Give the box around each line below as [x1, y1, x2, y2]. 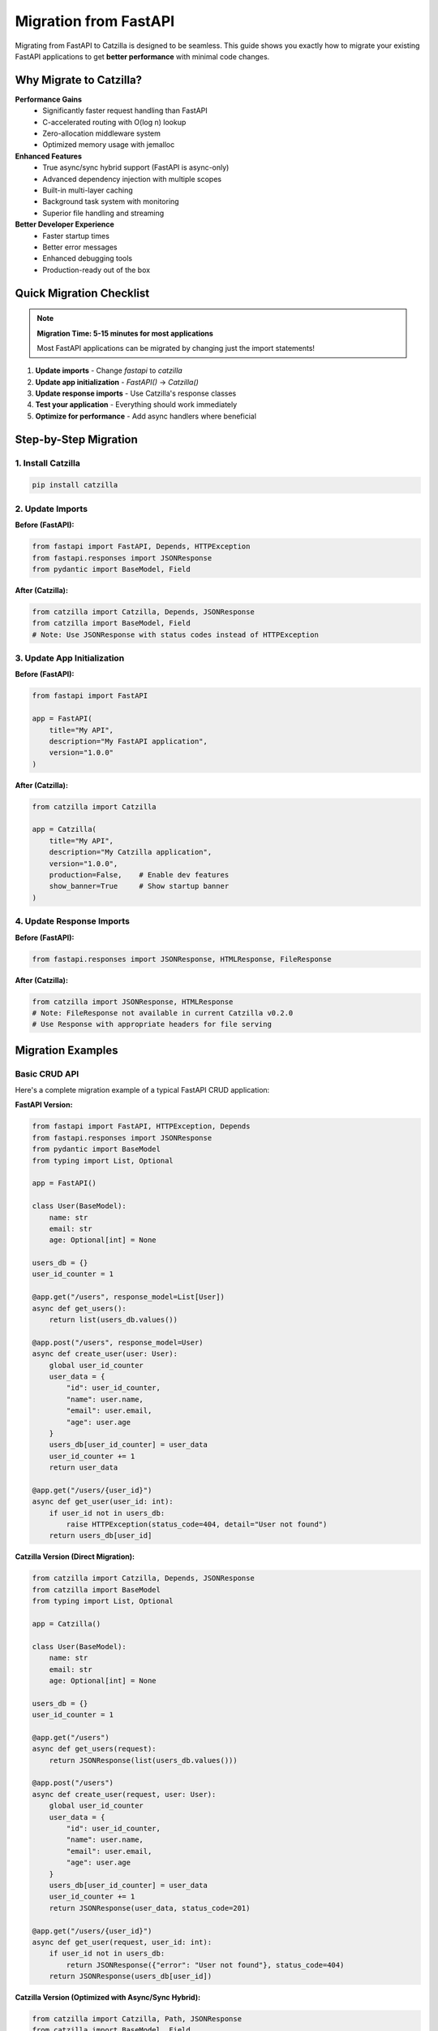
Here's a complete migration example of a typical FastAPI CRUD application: [15, 1085, 270, 1095]
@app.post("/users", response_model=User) [32, 1337, 204, 1347]
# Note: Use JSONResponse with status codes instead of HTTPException [32, 630, 320, 639]
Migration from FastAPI [15, 12, 175, 30]
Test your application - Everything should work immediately [35, 400, 238, 409]
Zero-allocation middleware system [42, 128, 161, 138]
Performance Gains [15, 94, 83, 104]
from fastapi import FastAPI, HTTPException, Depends [32, 1122, 251, 1131]
